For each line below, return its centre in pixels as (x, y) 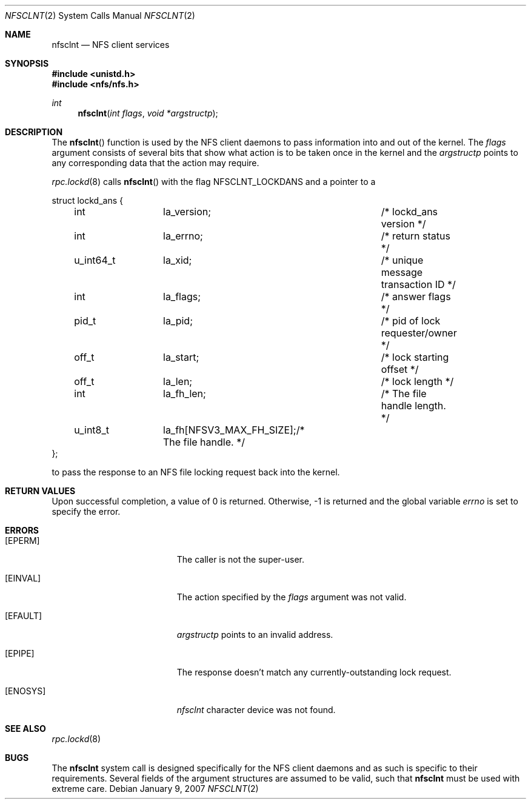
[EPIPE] (20, 653)
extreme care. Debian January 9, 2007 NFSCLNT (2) (155, 789)
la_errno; (183, 236)
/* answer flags (416, 296)
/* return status (416, 236)
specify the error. (86, 511)
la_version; (187, 212)
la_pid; (178, 321)
